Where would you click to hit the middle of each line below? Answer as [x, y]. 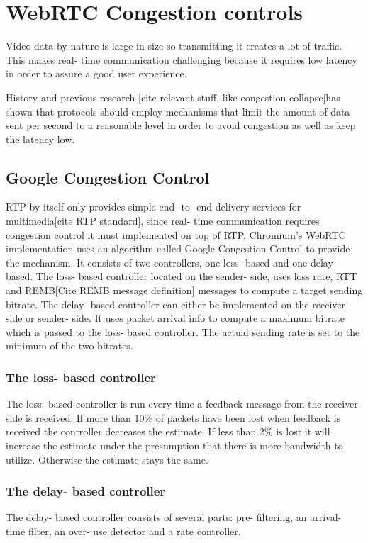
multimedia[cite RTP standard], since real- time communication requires [163, 221]
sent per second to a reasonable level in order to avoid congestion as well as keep [181, 125]
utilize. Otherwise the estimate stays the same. [107, 459]
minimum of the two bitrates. [69, 346]
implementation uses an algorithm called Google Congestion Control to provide [178, 248]
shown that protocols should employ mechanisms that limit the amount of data [178, 111]
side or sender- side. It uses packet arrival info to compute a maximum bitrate [175, 318]
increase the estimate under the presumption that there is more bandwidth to [174, 446]
